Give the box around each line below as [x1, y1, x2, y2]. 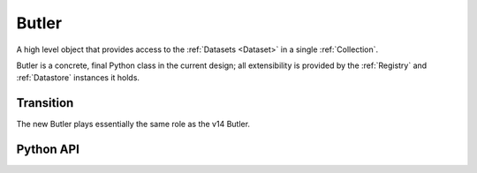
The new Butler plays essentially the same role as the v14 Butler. [16, 119, 251, 130]
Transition [16, 95, 74, 110]
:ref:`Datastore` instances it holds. [16, 72, 140, 83]
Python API [16, 142, 79, 157]
